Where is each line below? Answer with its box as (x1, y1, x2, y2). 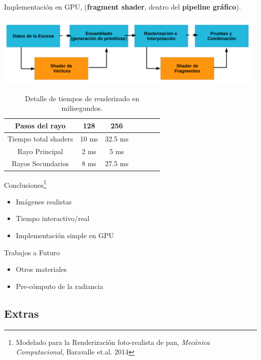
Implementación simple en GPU (16, 230, 114, 240)
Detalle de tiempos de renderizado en (25, 93, 140, 103)
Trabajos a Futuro (4, 247, 60, 257)
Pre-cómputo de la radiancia (16, 280, 103, 291)
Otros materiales (16, 264, 67, 274)
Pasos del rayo (15, 120, 66, 130)
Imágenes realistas (16, 196, 72, 206)
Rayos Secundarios (12, 158, 69, 169)
